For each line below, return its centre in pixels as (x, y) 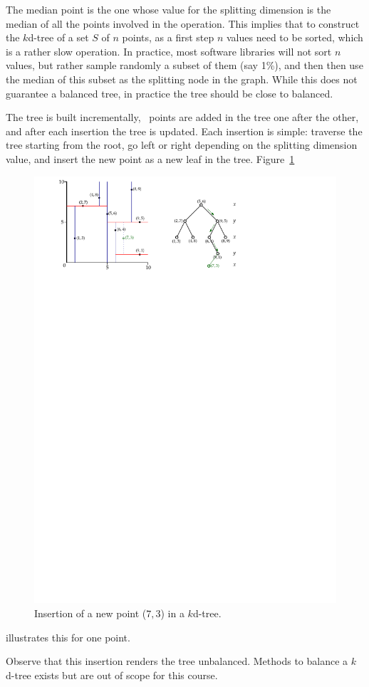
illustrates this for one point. (68, 637)
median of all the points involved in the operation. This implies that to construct (183, 23)
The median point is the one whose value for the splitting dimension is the (168, 9)
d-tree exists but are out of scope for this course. (112, 675)
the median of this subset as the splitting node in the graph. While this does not (182, 79)
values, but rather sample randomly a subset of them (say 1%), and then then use (184, 65)
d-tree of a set (58, 37)
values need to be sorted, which (295, 37)
